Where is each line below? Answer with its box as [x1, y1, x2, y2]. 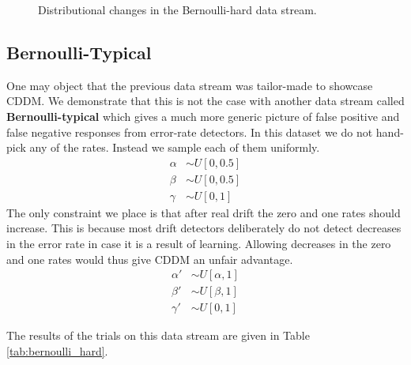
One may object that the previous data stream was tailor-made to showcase [6, 77, 373, 93]
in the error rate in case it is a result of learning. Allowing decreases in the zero [6, 235, 391, 252]
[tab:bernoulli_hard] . [6, 342, 108, 359]
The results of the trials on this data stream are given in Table [6, 327, 310, 344]
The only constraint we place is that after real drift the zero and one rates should [6, 204, 401, 220]
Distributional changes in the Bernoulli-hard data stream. [38, 2, 317, 17]
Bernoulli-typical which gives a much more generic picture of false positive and [6, 107, 400, 124]
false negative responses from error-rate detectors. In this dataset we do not [6, 123, 373, 140]
